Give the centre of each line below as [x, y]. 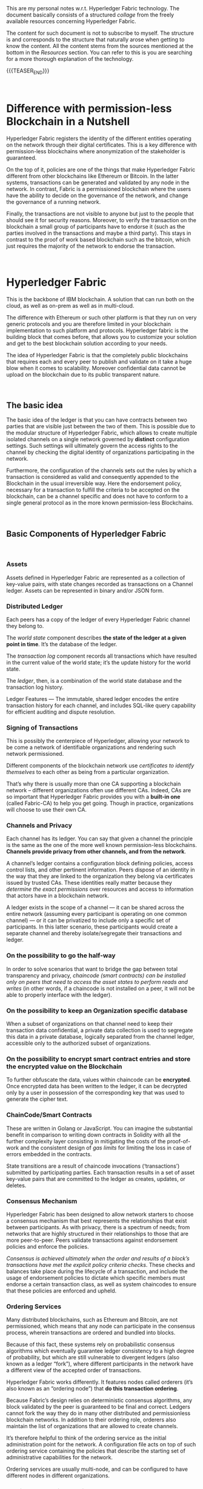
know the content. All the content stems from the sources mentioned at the [100, 46]
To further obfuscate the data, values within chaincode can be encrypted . [99, 1080]
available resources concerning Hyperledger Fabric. [71, 21]
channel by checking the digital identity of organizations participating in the [101, 452]
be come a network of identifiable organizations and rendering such [91, 747]
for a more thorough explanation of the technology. [70, 59]
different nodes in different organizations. [58, 1476]
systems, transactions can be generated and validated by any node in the [98, 182]
